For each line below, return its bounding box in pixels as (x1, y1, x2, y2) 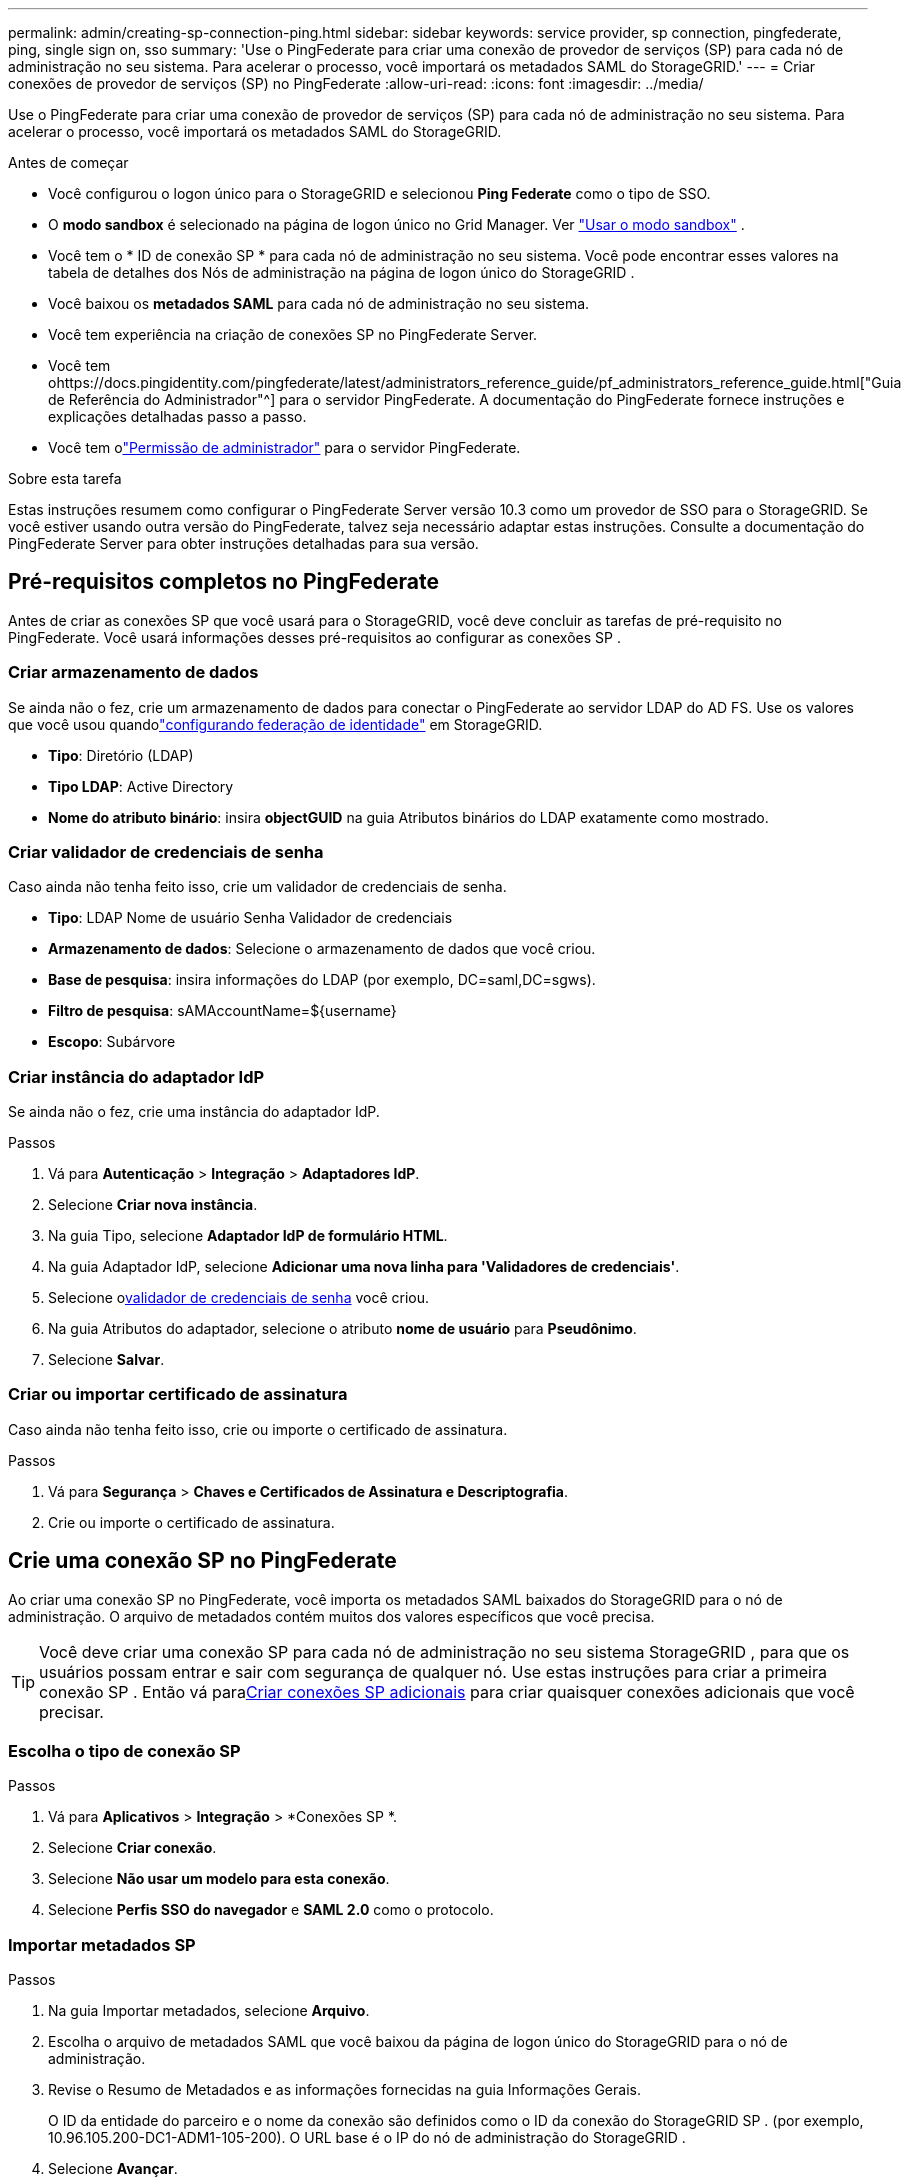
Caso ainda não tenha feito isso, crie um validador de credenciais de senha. (8, 878, 507, 896)
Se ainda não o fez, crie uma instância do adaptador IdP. (8, 1103, 380, 1121)
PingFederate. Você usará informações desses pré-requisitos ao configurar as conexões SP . (8, 628, 621, 646)
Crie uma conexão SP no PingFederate (8, 1548, 397, 1574)
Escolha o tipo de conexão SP (8, 1741, 241, 1762)
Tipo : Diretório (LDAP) (48, 746, 194, 764)
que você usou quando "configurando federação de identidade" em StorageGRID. (8, 715, 543, 733)
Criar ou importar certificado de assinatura (8, 1384, 348, 1405)
